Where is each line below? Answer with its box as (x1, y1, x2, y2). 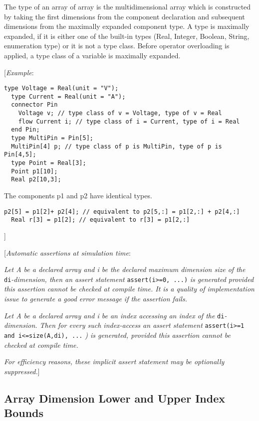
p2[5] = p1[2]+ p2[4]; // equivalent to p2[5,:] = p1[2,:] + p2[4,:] (4, 208, 240, 215)
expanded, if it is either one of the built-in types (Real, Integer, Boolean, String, (4, 30, 250, 41)
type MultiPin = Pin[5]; (11, 135, 93, 142)
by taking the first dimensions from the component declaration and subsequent (4, 11, 245, 21)
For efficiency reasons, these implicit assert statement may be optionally (4, 356, 225, 367)
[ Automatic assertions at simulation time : (4, 247, 131, 258)
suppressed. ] (4, 366, 40, 376)
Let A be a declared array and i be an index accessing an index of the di (4, 310, 225, 320)
